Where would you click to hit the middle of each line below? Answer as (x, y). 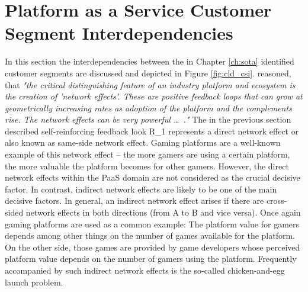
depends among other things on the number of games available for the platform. (150, 235)
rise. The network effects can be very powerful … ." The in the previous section (148, 119)
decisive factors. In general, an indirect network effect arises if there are (134, 200)
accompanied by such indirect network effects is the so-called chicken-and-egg (145, 270)
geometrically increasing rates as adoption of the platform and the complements (148, 108)
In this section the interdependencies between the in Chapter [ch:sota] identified (150, 61)
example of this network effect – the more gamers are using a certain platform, (147, 154)
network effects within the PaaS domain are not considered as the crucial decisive (153, 177)
